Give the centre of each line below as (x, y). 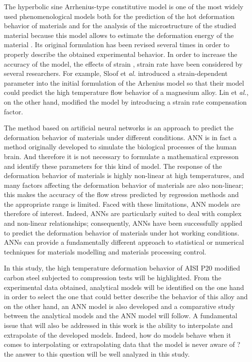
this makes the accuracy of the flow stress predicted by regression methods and (121, 194)
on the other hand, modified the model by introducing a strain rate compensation (126, 101)
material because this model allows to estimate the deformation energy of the (119, 35)
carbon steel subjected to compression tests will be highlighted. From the (113, 278)
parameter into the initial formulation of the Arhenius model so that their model (124, 82)
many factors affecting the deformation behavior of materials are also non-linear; (124, 185)
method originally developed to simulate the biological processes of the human (120, 147)
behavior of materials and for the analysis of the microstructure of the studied (120, 26)
